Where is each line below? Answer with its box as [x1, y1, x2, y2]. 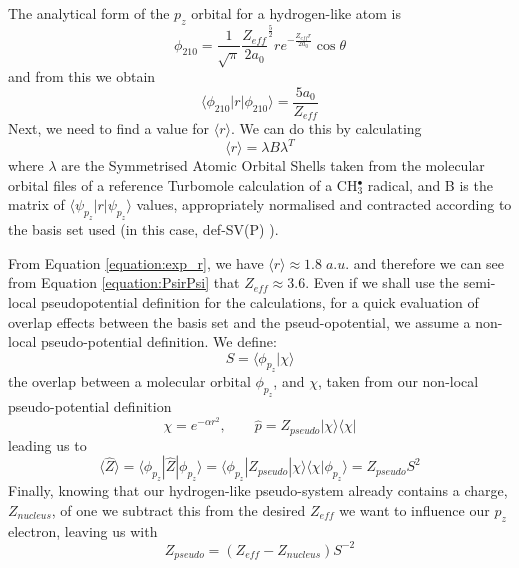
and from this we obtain [8, 65, 156, 86]
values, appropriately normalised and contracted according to [136, 194, 512, 215]
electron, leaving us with [8, 520, 158, 541]
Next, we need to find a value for [8, 118, 210, 139]
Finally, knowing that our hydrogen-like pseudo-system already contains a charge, [8, 480, 508, 501]
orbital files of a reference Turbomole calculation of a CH [8, 174, 358, 195]
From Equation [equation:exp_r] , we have [8, 252, 264, 273]
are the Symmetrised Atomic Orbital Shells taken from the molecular [61, 155, 485, 176]
